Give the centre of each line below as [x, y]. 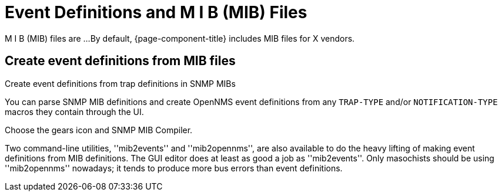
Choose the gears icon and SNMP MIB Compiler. [99, 130]
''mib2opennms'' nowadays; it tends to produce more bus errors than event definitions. [174, 168]
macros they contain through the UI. [74, 111]
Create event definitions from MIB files [120, 61]
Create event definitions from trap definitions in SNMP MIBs [120, 83]
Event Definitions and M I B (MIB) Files [156, 12]
